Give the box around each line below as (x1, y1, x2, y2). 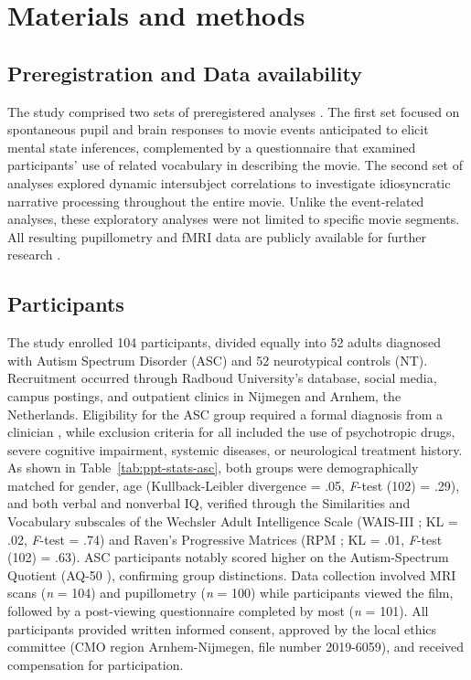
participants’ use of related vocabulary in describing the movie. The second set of (7, 155, 463, 175)
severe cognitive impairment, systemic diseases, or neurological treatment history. (7, 440, 463, 459)
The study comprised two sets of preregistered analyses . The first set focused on (7, 101, 460, 121)
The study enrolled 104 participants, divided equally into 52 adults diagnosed (7, 333, 442, 352)
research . (7, 245, 61, 264)
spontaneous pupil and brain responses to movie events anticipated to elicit (7, 120, 429, 139)
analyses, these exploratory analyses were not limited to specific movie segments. (7, 209, 460, 228)
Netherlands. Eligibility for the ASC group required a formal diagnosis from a (7, 404, 443, 423)
